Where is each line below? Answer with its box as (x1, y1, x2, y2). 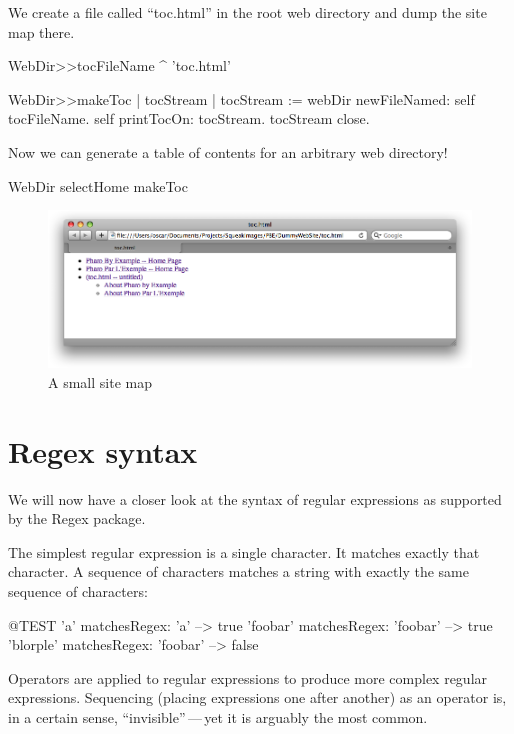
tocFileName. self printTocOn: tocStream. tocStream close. (8, 108, 370, 129)
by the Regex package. (8, 508, 146, 529)
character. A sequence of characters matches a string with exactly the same (8, 561, 469, 582)
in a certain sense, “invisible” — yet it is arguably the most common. (8, 706, 428, 727)
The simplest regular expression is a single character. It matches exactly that (8, 541, 480, 562)
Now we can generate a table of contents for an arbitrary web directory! (8, 141, 448, 162)
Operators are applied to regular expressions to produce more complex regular (8, 667, 488, 688)
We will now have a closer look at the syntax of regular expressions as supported (8, 488, 502, 509)
